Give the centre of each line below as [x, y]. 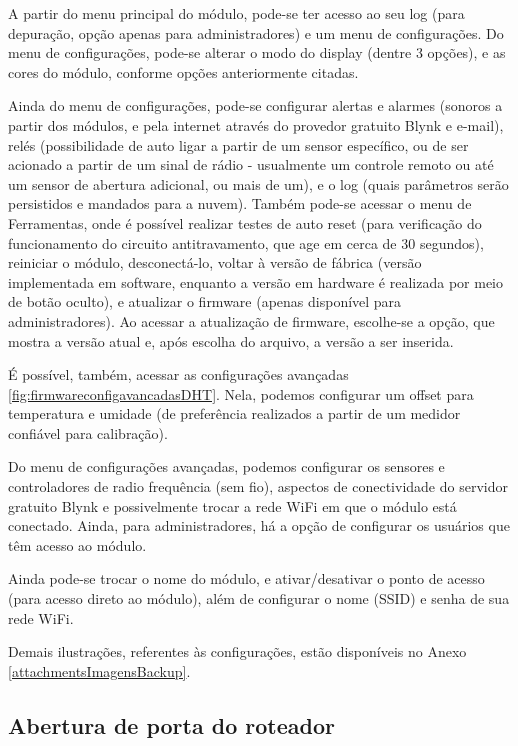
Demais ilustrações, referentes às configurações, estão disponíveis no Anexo [237, 651]
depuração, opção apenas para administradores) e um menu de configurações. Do [256, 32]
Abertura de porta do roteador [171, 724]
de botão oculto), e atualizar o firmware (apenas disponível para [205, 301]
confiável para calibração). [88, 432]
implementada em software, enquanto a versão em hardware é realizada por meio [255, 281]
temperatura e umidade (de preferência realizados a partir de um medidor [234, 413]
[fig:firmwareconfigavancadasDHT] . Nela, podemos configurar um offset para [241, 393]
